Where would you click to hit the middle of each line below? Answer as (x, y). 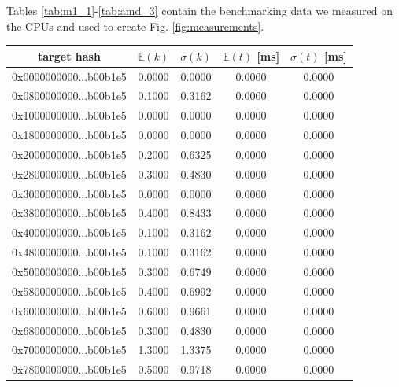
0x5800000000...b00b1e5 (69, 291)
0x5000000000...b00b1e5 (69, 271)
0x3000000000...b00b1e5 (69, 193)
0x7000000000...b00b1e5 (69, 350)
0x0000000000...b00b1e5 (69, 76)
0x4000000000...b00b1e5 (69, 232)
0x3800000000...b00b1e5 (69, 213)
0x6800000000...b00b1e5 (69, 330)
